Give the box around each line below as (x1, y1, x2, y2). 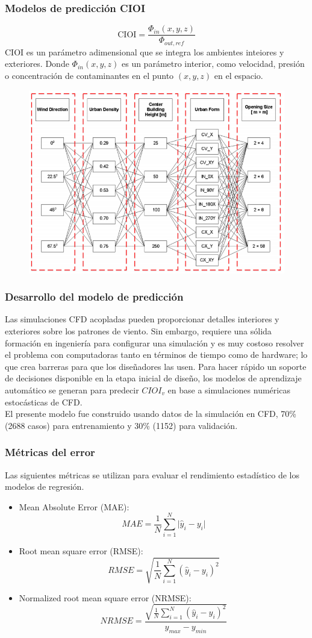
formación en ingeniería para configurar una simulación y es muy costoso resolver (5, 336, 304, 349)
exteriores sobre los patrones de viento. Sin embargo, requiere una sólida (5, 324, 272, 337)
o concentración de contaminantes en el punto (5, 69, 174, 81)
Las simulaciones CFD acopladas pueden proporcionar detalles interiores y (5, 313, 279, 325)
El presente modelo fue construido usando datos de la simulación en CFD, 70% (5, 407, 297, 420)
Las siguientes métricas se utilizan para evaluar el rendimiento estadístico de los (5, 468, 299, 481)
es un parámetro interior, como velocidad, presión (121, 57, 305, 70)
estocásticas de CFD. (5, 395, 83, 408)
